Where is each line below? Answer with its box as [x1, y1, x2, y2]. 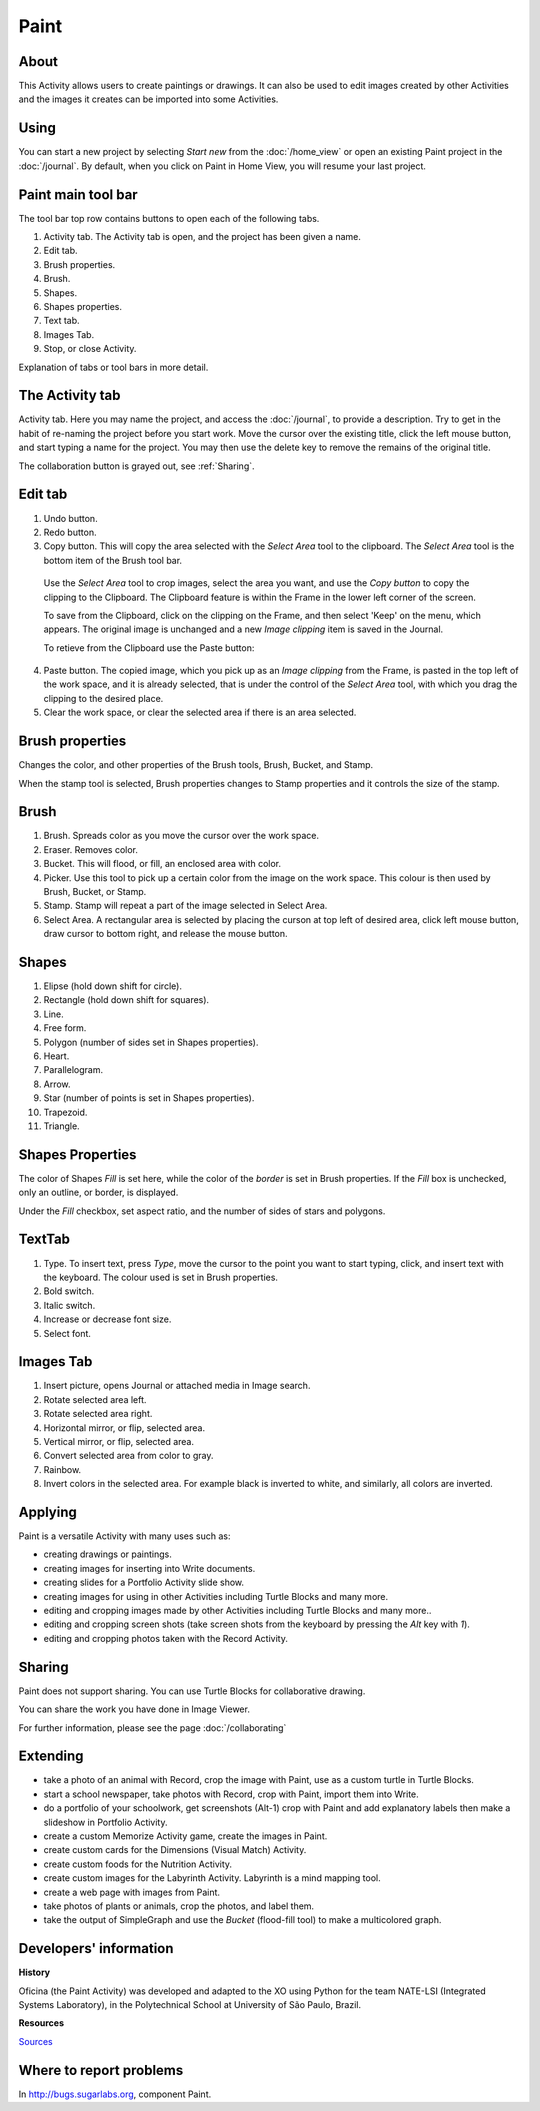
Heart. [43, 1050, 70, 1062]
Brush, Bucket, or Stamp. [43, 886, 147, 897]
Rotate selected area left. [43, 1393, 147, 1405]
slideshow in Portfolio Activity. [43, 1816, 169, 1828]
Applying [18, 1503, 77, 1520]
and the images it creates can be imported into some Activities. [18, 93, 279, 105]
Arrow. [43, 1078, 71, 1090]
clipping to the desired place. [43, 692, 164, 704]
